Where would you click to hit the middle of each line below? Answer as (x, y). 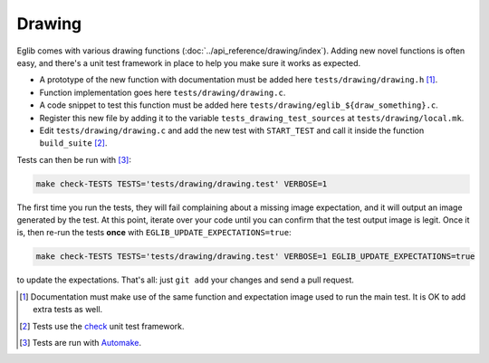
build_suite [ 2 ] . (73, 143)
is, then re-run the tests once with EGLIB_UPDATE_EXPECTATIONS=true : (154, 233)
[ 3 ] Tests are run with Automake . (81, 342)
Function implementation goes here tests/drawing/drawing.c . (163, 92)
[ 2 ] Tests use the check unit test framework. (102, 326)
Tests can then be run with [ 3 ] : (74, 159)
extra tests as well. (68, 310)
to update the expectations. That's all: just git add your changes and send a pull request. (186, 280)
